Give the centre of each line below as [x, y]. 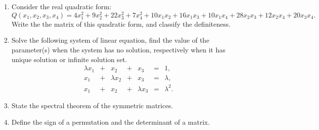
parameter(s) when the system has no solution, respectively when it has [118, 50]
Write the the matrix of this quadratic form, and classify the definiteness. [121, 24]
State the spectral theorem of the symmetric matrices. [92, 106]
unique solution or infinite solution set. [69, 59]
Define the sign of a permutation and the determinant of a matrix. [111, 122]
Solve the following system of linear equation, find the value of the [110, 40]
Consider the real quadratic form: [61, 6]
